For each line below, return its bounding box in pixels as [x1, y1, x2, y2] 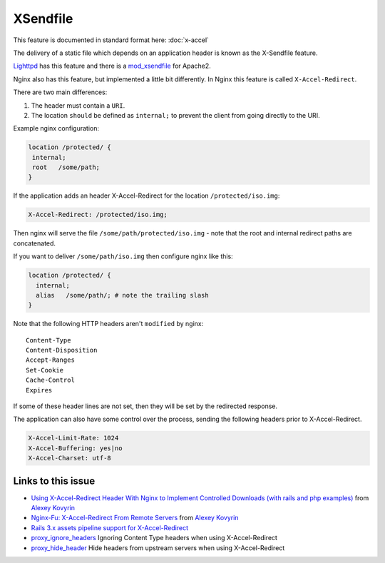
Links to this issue [13, 475, 96, 487]
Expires [26, 386, 53, 394]
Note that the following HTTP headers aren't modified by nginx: [13, 320, 204, 328]
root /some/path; [32, 163, 100, 171]
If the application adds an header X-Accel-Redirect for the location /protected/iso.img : [13, 191, 280, 200]
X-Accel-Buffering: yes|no [28, 444, 123, 452]
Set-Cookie [26, 366, 64, 374]
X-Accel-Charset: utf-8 [28, 454, 112, 462]
